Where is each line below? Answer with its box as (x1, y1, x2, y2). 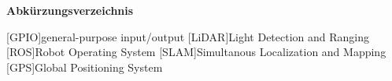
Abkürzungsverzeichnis (6, 2, 134, 18)
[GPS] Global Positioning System (6, 58, 163, 75)
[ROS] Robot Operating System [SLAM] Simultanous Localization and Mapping (6, 44, 386, 60)
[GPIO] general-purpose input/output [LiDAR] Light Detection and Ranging (6, 28, 370, 44)
